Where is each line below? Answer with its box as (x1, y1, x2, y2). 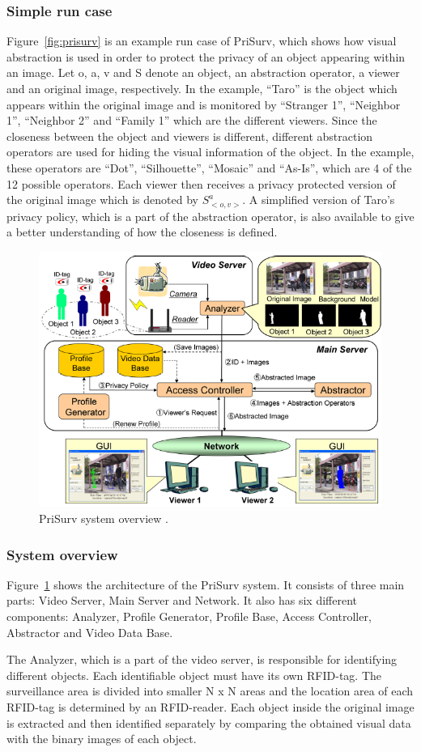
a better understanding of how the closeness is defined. (6, 223, 278, 240)
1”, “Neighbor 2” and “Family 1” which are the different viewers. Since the (6, 112, 377, 129)
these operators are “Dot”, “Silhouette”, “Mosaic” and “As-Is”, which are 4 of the (6, 159, 412, 176)
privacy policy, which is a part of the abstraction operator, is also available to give (6, 207, 415, 224)
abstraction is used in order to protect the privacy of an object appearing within (6, 48, 406, 65)
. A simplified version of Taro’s (242, 191, 395, 208)
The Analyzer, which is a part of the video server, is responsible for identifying (6, 651, 398, 668)
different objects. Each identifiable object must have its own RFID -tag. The (6, 666, 382, 683)
